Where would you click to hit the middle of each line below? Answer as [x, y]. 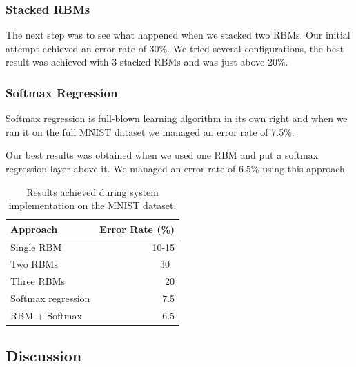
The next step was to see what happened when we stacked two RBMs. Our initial [178, 35]
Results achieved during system [92, 191]
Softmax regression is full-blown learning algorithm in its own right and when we [177, 118]
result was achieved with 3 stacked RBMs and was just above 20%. [147, 62]
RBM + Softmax [46, 315]
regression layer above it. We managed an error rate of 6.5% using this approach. [177, 168]
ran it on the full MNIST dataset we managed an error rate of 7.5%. [150, 131]
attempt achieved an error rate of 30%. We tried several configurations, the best [175, 48]
